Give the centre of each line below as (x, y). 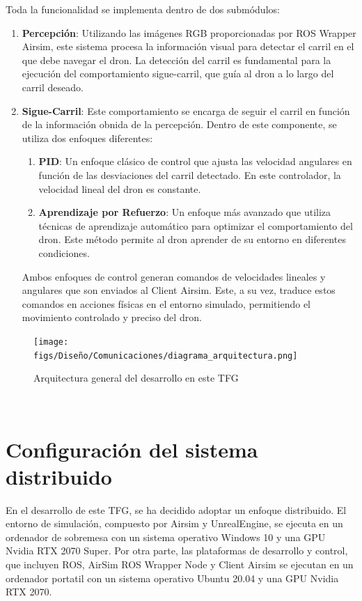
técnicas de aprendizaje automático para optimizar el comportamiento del (196, 225)
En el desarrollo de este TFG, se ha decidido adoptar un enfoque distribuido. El (176, 509)
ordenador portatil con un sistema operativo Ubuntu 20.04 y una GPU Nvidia (172, 578)
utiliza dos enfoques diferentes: (87, 138)
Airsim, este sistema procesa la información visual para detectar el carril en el (188, 46)
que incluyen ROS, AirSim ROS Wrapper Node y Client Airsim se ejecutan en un (180, 564)
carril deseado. (53, 87)
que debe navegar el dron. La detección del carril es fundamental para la (176, 60)
